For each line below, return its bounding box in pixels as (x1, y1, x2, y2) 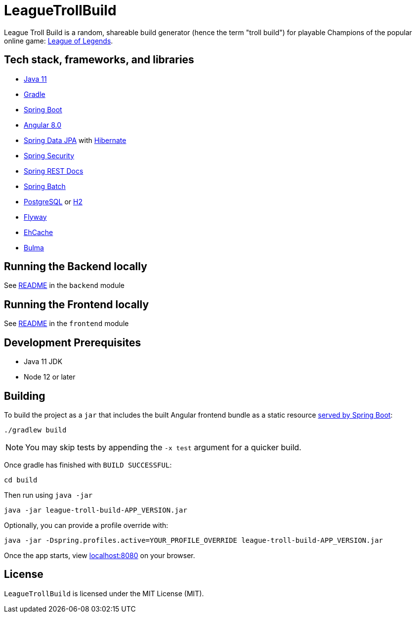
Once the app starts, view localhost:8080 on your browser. (4, 551, 195, 560)
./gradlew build (4, 426, 67, 434)
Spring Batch (24, 182, 66, 190)
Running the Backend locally (4, 260, 147, 273)
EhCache (24, 228, 53, 237)
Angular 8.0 (24, 120, 62, 129)
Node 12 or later (24, 373, 76, 381)
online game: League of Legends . (4, 36, 113, 45)
